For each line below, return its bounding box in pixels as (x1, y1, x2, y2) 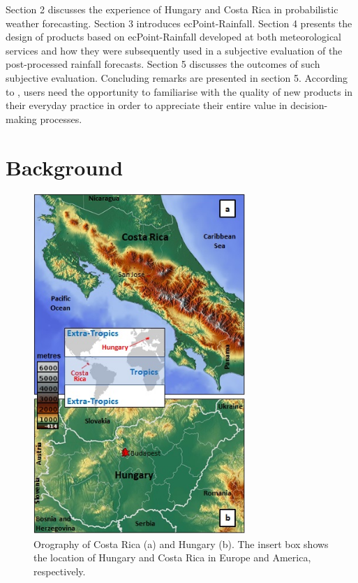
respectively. (33, 563, 86, 578)
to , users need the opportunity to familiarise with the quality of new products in (6, 84, 353, 99)
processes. (40, 111, 82, 126)
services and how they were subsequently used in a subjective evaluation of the (6, 43, 343, 57)
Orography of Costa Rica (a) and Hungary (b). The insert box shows (33, 536, 329, 551)
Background (6, 152, 124, 181)
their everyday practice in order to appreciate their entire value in (6, 98, 288, 113)
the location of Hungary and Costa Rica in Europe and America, (33, 550, 311, 565)
